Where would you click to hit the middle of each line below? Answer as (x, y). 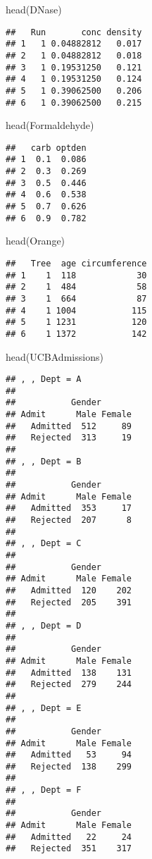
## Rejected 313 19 (69, 438)
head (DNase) (34, 9)
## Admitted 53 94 (69, 755)
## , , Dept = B (44, 461)
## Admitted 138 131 (69, 673)
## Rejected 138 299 (69, 766)
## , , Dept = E (44, 708)
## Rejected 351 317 (69, 849)
